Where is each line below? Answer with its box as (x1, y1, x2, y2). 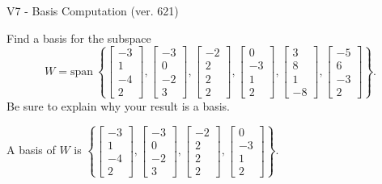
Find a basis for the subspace (6, 29, 151, 46)
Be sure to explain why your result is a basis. (6, 97, 231, 114)
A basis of (6, 141, 56, 158)
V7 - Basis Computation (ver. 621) (6, 2, 179, 19)
